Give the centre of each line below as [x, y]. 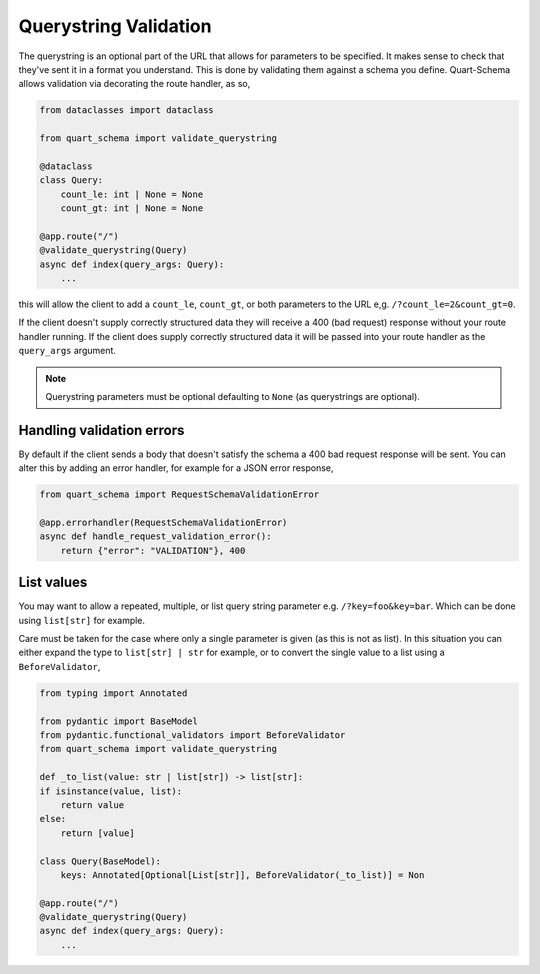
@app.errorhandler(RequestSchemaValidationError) [163, 522]
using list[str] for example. [81, 620]
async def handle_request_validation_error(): [155, 536]
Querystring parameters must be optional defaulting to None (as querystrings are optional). [232, 396]
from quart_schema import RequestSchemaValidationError [179, 494]
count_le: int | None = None [132, 194]
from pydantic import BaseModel [119, 721]
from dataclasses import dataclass [126, 110]
